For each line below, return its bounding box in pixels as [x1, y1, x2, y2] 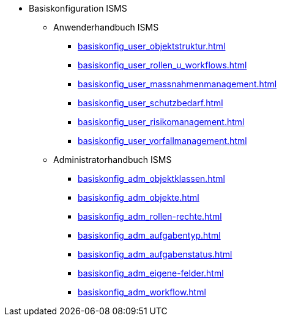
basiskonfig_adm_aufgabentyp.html [78, 230, 221, 240]
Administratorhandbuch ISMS [53, 154, 172, 165]
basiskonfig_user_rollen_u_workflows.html [78, 60, 247, 70]
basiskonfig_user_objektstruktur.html [78, 41, 226, 51]
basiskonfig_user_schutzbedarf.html [78, 98, 223, 108]
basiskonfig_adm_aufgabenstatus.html [78, 249, 232, 259]
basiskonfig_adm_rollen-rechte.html [78, 211, 222, 222]
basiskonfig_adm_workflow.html [78, 287, 206, 297]
